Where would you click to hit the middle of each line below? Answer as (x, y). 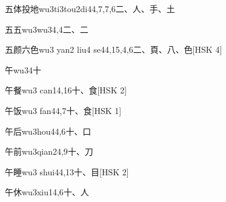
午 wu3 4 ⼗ (23, 69)
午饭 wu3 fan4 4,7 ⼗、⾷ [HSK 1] (63, 110)
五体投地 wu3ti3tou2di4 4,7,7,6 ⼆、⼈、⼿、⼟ (90, 8)
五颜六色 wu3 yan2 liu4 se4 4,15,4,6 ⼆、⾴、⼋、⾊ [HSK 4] (114, 49)
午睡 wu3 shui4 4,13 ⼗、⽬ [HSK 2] (67, 171)
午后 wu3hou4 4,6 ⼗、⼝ (48, 131)
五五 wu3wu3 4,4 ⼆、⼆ (47, 29)
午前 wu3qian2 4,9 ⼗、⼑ (49, 151)
